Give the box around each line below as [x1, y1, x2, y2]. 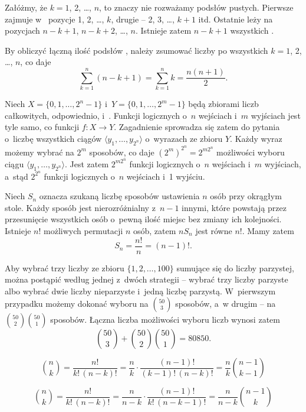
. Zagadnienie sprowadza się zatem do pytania [114, 121, 280, 133]
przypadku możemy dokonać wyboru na [5, 297, 149, 310]
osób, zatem [133, 225, 176, 237]
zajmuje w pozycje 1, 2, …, [5, 12, 104, 25]
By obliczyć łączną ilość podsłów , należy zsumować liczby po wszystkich [5, 44, 268, 56]
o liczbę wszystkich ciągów [5, 132, 102, 144]
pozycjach [5, 24, 40, 37]
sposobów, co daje [89, 145, 154, 158]
